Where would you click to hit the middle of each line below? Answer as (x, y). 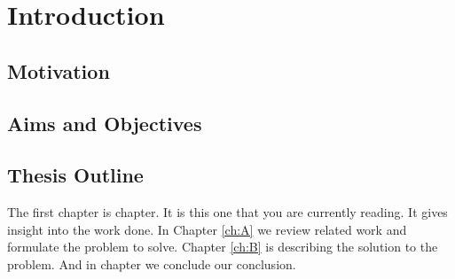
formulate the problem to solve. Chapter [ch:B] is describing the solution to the (223, 247)
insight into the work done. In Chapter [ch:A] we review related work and (207, 229)
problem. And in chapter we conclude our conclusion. (152, 263)
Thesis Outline (75, 175)
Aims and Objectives (105, 123)
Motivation (59, 70)
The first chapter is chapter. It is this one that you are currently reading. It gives (227, 212)
